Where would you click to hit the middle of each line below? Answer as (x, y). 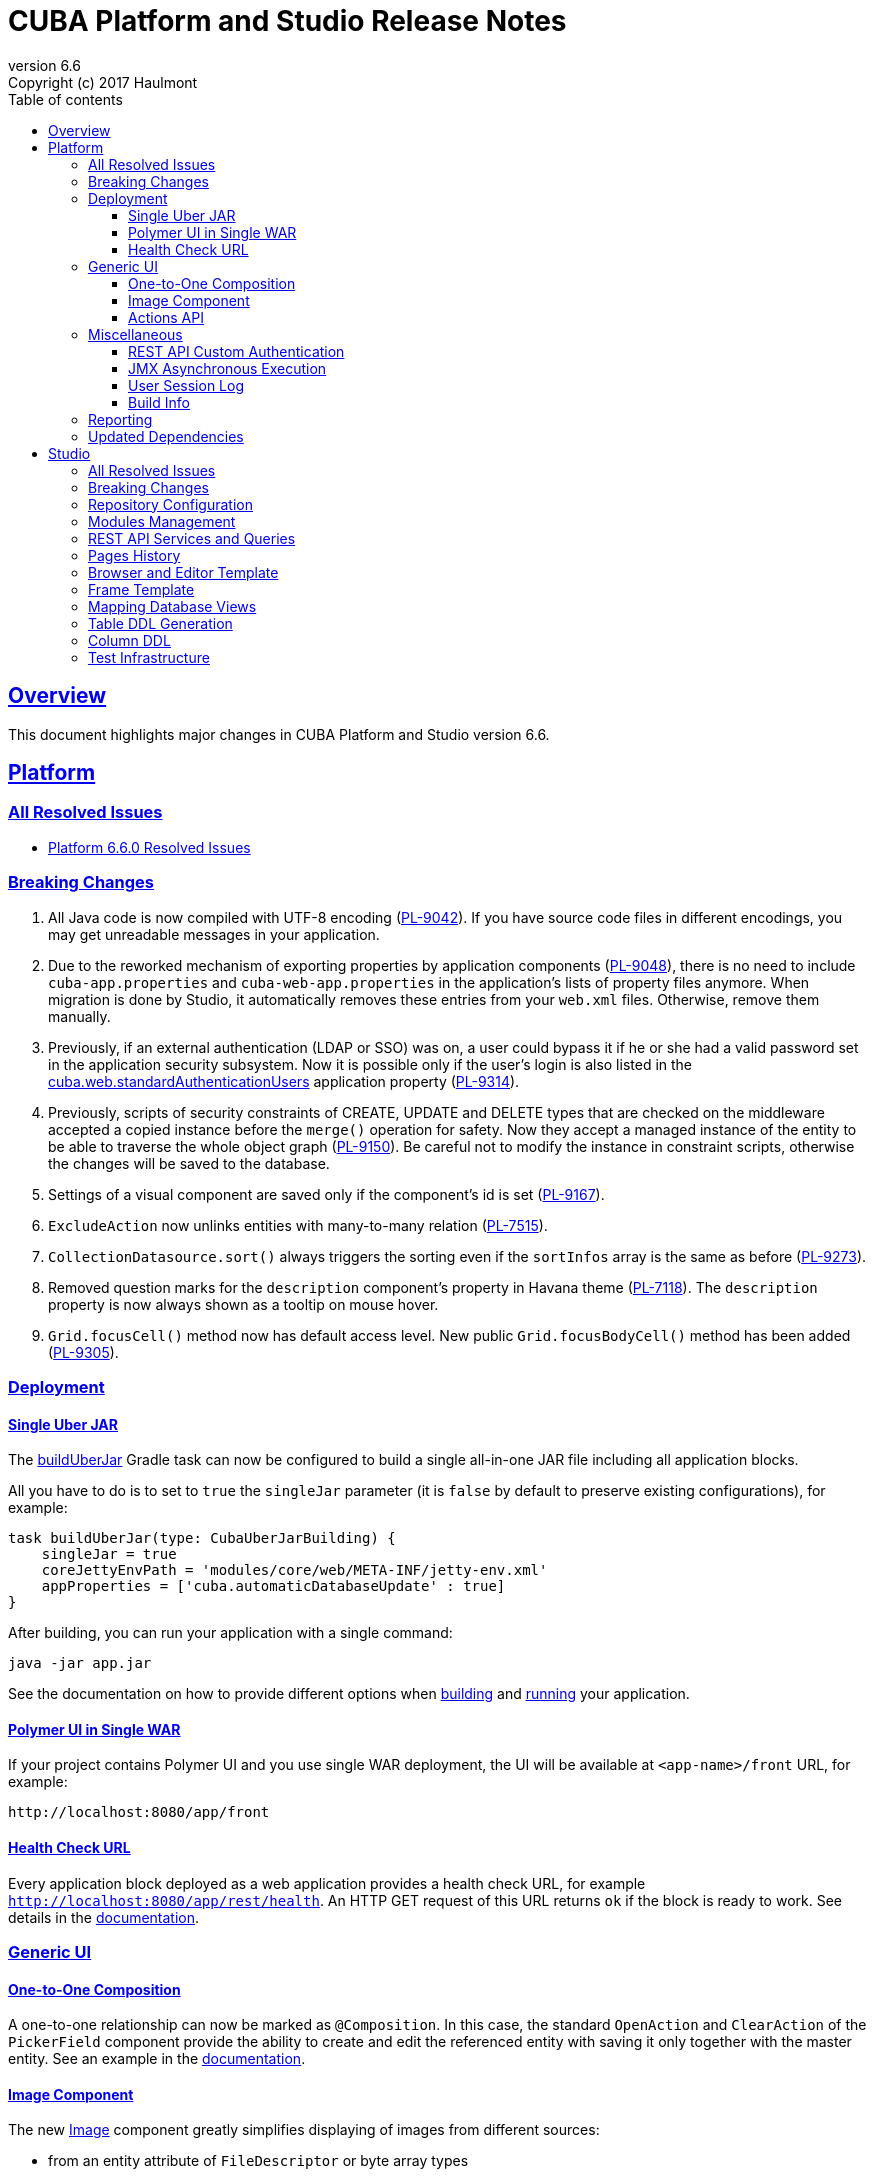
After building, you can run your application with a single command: (230, 1633)
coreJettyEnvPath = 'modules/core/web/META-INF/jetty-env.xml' (294, 1570)
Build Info (159, 402)
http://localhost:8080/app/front (139, 1812)
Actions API (166, 317)
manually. (79, 1016)
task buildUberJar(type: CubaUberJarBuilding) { (202, 1538)
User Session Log (186, 385)
